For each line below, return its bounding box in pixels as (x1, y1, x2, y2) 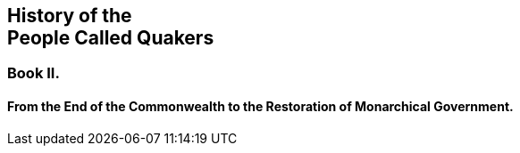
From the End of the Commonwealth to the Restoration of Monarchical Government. (7, 99, 514, 115)
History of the (7, 4, 132, 27)
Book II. (7, 64, 60, 83)
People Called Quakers (7, 27, 214, 49)
